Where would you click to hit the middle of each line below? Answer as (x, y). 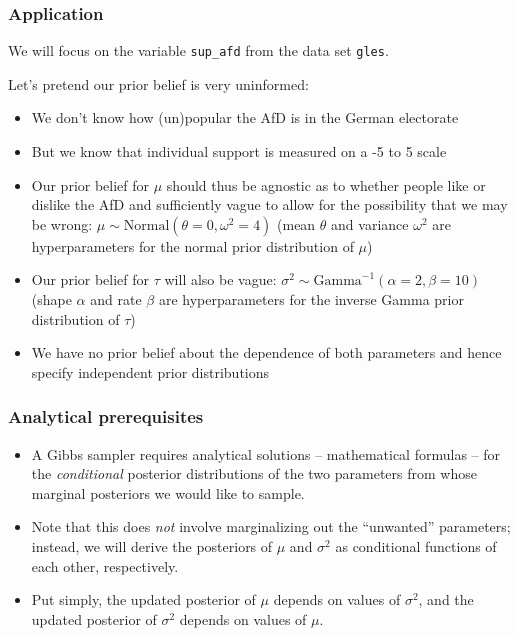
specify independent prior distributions (150, 371)
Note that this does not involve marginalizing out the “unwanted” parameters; (271, 526)
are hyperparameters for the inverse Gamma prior (311, 299)
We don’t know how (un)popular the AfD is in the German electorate (245, 117)
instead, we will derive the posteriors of (152, 546)
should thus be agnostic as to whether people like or (326, 184)
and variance (370, 223)
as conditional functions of (416, 546)
